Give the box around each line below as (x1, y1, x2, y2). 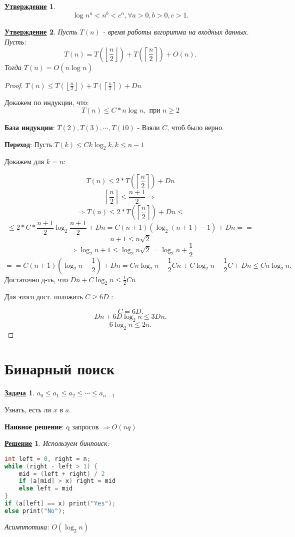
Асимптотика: (4, 521, 49, 531)
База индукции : (4, 122, 55, 133)
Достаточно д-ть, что (4, 274, 68, 284)
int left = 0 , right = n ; (4, 455, 90, 462)
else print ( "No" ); (4, 507, 65, 514)
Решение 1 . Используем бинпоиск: (4, 438, 109, 448)
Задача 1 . (4, 387, 35, 398)
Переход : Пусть (4, 139, 52, 149)
